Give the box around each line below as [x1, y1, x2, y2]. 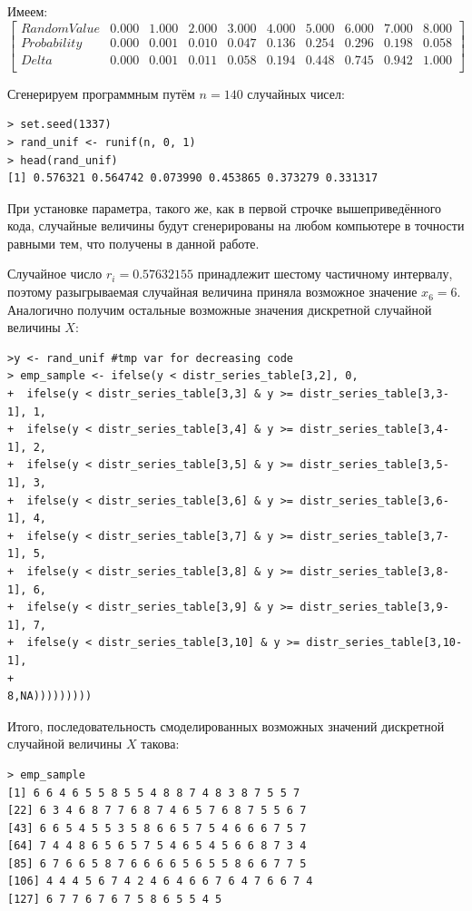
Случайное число [7, 264, 103, 283]
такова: [141, 734, 180, 753]
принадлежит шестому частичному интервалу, [197, 264, 453, 283]
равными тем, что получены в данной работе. [7, 233, 260, 252]
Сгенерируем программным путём [7, 83, 195, 103]
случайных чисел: [247, 83, 345, 103]
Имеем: [7, 2, 48, 20]
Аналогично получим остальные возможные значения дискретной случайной [7, 299, 432, 318]
